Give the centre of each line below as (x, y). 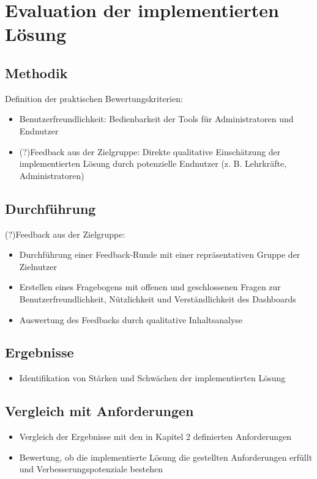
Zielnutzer (38, 266)
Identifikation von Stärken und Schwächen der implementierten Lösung (152, 378)
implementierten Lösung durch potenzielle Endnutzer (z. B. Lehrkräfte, (153, 163)
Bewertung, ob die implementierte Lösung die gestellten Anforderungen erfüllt (166, 457)
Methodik (36, 72)
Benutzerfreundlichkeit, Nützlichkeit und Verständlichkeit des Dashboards (158, 298)
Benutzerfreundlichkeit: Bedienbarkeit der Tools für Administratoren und (156, 119)
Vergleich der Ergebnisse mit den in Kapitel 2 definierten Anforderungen (155, 437)
